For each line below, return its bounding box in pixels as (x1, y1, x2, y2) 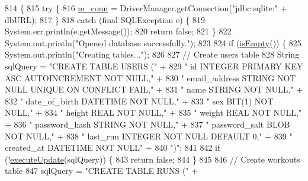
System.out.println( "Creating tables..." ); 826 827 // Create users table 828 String (5, 48, 300, 61)
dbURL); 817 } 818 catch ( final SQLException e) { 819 (5, 13, 205, 26)
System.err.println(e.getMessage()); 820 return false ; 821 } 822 (5, 25, 232, 37)
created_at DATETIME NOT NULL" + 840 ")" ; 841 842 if (5, 141, 220, 154)
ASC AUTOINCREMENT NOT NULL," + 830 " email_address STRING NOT (5, 71, 296, 84)
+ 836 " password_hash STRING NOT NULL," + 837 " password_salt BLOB (5, 118, 290, 130)
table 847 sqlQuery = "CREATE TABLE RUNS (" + (5, 164, 198, 177)
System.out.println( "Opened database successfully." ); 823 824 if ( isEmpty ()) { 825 (5, 36, 301, 49)
